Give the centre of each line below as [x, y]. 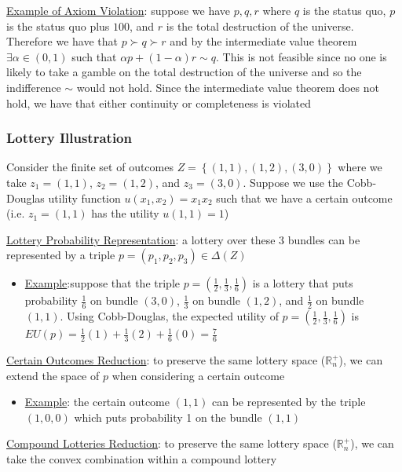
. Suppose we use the [293, 182]
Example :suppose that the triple [102, 283]
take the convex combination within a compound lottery [142, 458]
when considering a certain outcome [198, 375]
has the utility [125, 213]
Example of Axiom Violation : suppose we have [119, 10]
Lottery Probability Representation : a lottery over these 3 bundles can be [183, 239]
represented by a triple [61, 255]
